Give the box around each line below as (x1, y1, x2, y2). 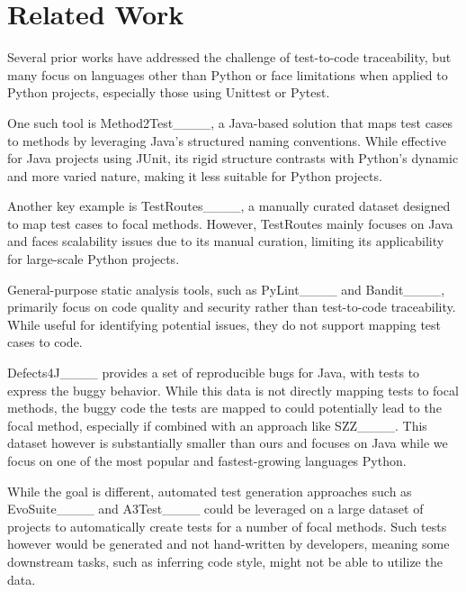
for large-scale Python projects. (7, 250, 180, 269)
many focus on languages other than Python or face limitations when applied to (7, 65, 448, 84)
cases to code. (7, 332, 83, 351)
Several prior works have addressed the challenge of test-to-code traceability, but (7, 48, 452, 67)
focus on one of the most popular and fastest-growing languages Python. (7, 451, 407, 469)
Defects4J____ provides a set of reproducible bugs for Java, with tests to (7, 363, 420, 382)
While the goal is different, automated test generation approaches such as (7, 481, 412, 500)
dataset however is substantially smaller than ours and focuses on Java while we (7, 433, 448, 452)
